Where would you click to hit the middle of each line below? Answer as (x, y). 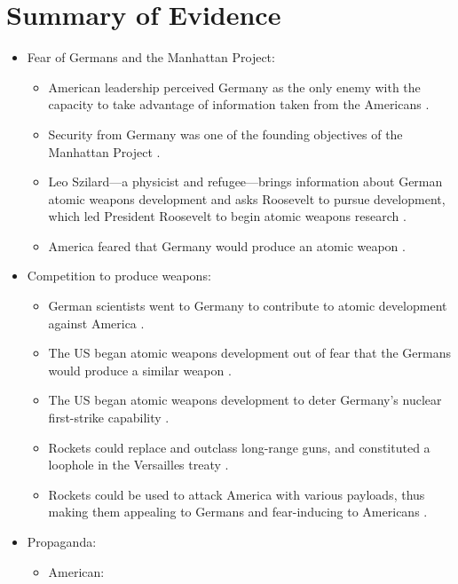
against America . (96, 323)
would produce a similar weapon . (140, 370)
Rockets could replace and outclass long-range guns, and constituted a (239, 447)
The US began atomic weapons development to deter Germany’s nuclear (245, 400)
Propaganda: (62, 541)
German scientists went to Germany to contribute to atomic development (248, 306)
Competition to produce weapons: (119, 276)
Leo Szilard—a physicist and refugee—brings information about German (245, 182)
